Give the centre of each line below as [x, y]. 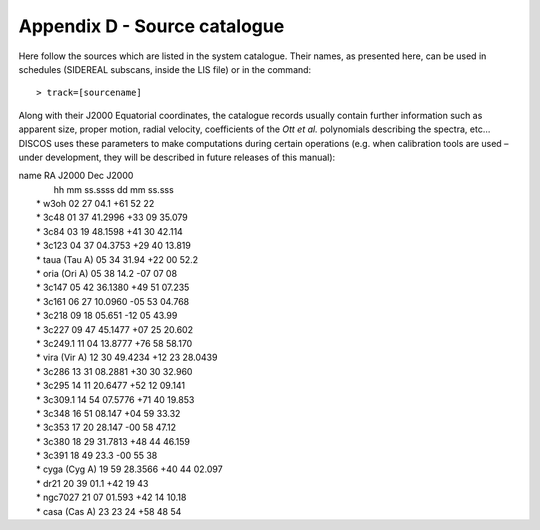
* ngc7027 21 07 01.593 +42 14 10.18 [111, 497]
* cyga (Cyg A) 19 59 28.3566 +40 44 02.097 [130, 469]
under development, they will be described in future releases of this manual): [177, 157]
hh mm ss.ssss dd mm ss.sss [113, 189]
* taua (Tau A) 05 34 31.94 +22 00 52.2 [117, 259]
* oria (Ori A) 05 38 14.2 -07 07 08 [107, 274]
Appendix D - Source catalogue [151, 26]
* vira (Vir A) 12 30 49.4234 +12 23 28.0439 [127, 357]
